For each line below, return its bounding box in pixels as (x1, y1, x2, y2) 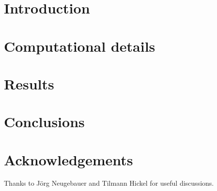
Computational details (4, 36, 155, 56)
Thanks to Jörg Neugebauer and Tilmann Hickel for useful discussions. (4, 177, 214, 188)
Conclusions (4, 112, 85, 132)
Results (4, 73, 54, 93)
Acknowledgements (4, 149, 133, 169)
